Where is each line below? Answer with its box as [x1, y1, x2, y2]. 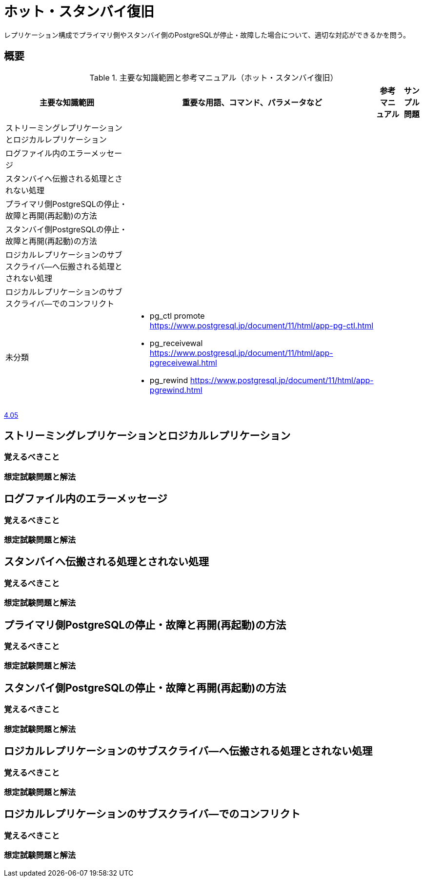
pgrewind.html [149, 385, 202, 395]
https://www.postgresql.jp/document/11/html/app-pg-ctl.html [149, 320, 374, 330]
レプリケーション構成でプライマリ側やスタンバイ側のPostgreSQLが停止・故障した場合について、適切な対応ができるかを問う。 [4, 30, 410, 39]
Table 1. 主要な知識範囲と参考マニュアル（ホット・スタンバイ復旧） [89, 72, 338, 82]
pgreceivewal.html [149, 357, 217, 368]
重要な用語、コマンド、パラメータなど [182, 97, 323, 107]
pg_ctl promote [149, 310, 205, 321]
